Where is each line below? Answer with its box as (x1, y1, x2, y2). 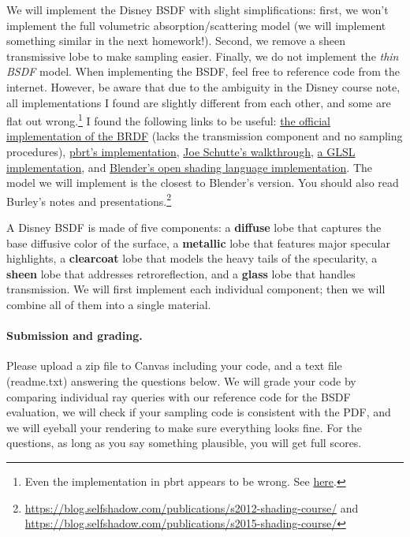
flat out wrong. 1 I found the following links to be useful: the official (6, 110, 330, 129)
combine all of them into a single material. (6, 296, 211, 312)
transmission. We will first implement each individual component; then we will (6, 281, 386, 297)
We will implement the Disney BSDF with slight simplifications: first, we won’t (6, 2, 389, 17)
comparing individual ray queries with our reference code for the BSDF (6, 388, 351, 405)
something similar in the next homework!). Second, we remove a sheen (6, 32, 346, 49)
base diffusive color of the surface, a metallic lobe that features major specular (6, 234, 390, 251)
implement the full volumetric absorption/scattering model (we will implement (6, 17, 386, 33)
